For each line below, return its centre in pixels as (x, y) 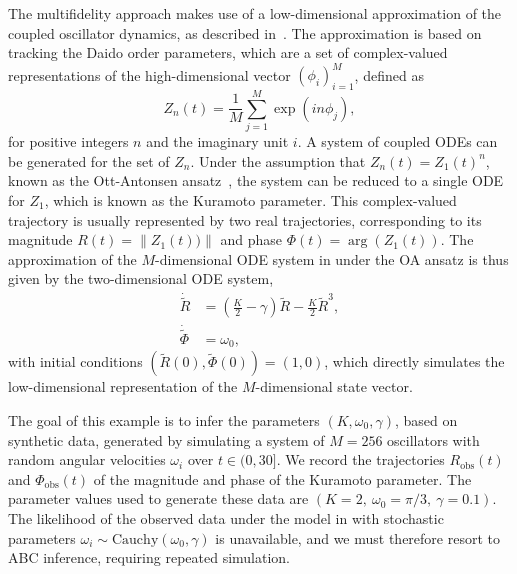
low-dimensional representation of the (123, 386)
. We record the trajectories (360, 459)
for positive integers (68, 141)
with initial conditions (75, 361)
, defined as (389, 74)
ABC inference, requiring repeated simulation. (149, 557)
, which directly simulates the (414, 361)
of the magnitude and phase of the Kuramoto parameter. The (282, 478)
